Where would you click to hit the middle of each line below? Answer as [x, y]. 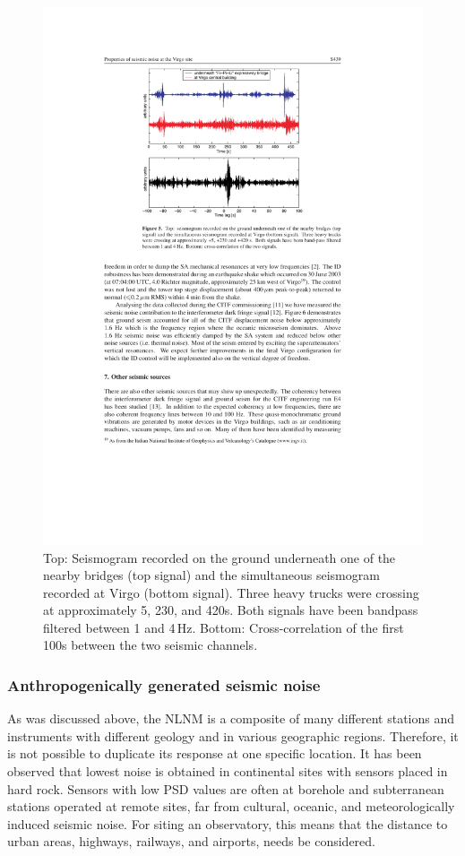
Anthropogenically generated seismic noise [164, 685]
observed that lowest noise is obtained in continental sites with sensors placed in [228, 771]
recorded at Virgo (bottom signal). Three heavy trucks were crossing [231, 592]
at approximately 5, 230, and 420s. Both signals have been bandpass [231, 610]
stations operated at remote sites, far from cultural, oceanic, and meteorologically [231, 806]
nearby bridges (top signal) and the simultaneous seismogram [211, 575]
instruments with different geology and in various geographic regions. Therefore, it [233, 735]
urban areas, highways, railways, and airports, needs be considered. [191, 841]
